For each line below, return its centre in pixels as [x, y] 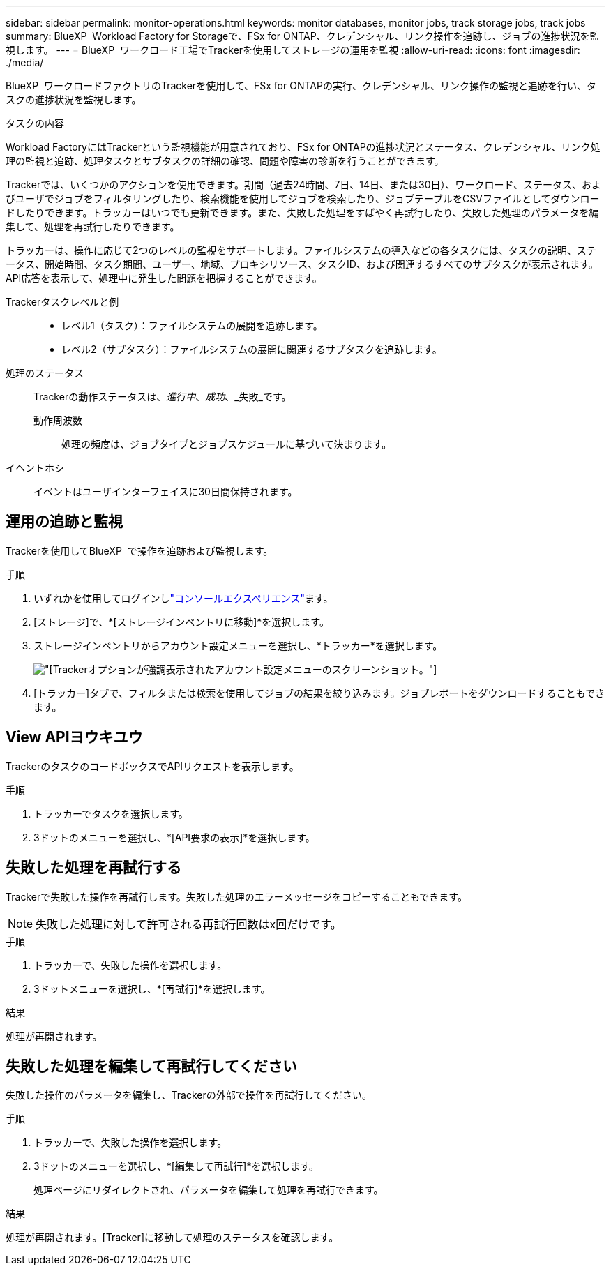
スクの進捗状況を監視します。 [74, 99]
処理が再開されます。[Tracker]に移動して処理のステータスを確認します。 [172, 1238]
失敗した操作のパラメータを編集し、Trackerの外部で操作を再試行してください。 [189, 1095]
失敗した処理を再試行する [93, 868]
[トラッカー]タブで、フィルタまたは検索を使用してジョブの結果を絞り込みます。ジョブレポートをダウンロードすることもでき [319, 693]
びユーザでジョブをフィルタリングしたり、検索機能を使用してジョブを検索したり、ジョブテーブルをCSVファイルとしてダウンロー [303, 198]
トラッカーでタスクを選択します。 [111, 813]
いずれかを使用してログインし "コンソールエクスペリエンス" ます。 [183, 598]
